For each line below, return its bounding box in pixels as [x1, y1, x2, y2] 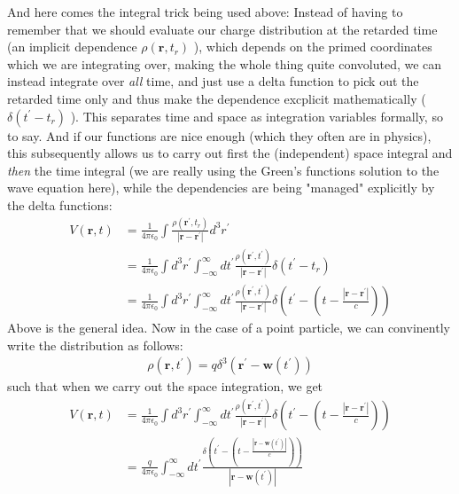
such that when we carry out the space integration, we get [7, 377, 323, 396]
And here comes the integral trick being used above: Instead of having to [7, 3, 403, 20]
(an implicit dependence [7, 37, 137, 56]
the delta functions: [7, 195, 113, 214]
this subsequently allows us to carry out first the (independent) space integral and [7, 144, 453, 162]
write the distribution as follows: [7, 335, 183, 354]
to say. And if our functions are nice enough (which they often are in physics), [7, 126, 432, 145]
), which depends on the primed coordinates [193, 37, 432, 56]
